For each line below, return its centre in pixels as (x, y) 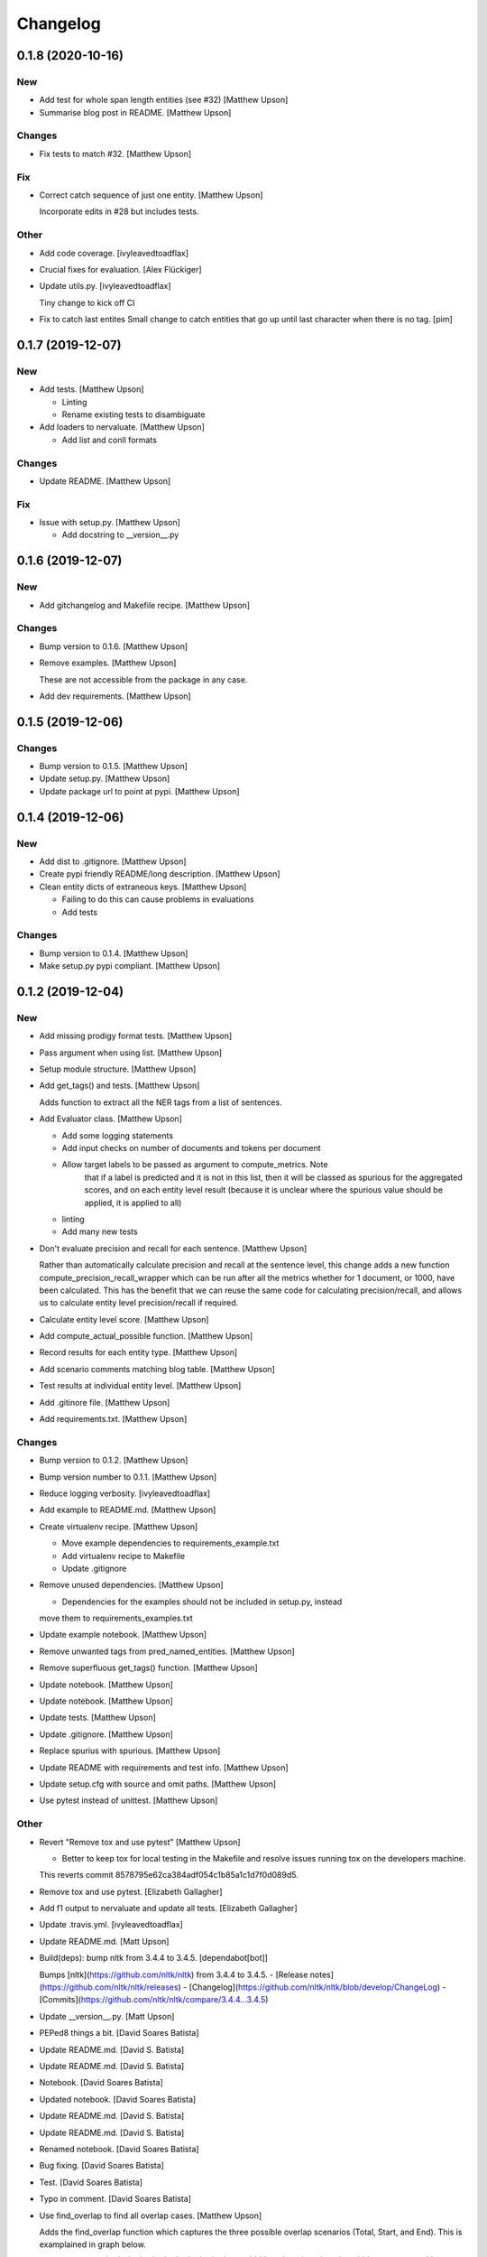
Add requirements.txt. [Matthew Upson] (113, 1419)
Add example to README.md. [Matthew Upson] (128, 1510)
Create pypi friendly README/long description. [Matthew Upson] (160, 874)
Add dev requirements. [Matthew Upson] (115, 696)
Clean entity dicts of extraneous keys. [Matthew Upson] (143, 887)
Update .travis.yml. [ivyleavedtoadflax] (111, 1925)
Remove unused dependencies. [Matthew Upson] (132, 1585)
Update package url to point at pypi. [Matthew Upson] (139, 791)
